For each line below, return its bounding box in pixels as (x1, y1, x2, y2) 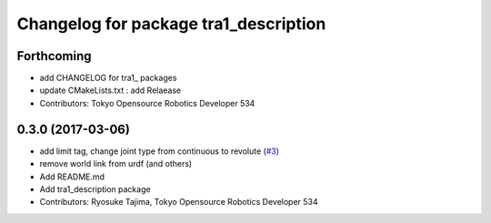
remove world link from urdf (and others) (39, 158, 193, 169)
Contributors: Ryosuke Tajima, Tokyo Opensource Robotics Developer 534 (39, 197, 318, 208)
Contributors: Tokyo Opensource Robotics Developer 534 (39, 97, 256, 108)
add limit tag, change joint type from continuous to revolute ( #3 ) (39, 146, 280, 157)
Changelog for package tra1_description (16, 14, 326, 34)
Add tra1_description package (39, 183, 151, 195)
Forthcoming (16, 48, 92, 64)
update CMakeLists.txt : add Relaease (39, 85, 182, 96)
